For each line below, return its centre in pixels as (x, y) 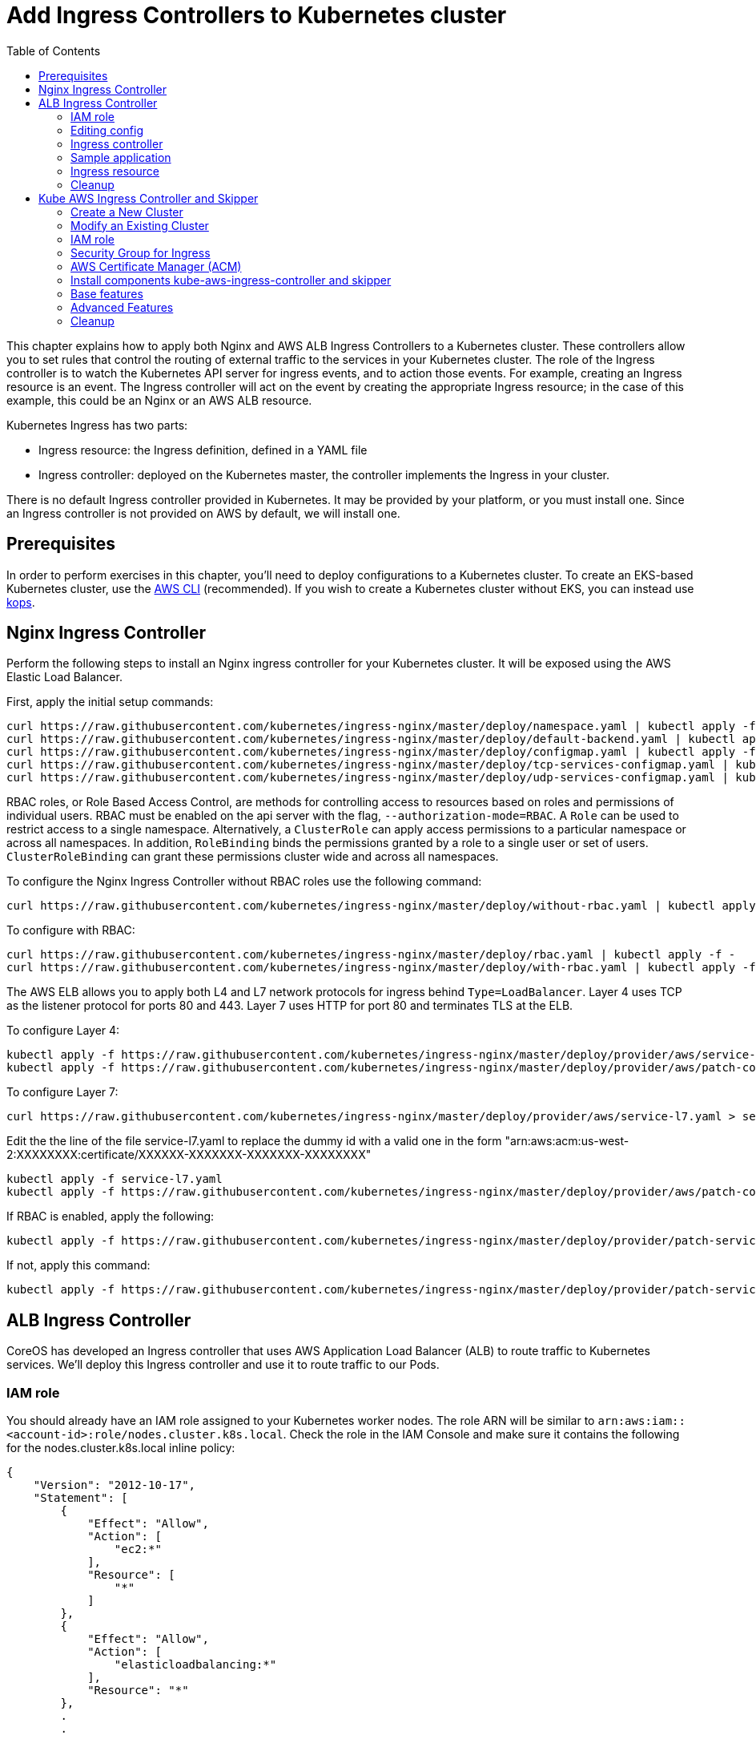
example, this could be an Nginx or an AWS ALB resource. (159, 400)
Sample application (121, 157)
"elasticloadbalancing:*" (195, 1665)
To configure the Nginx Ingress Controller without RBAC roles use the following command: (244, 882)
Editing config (107, 130)
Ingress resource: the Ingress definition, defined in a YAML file (203, 450)
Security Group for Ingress (141, 252)
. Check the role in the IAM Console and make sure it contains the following (481, 1434)
